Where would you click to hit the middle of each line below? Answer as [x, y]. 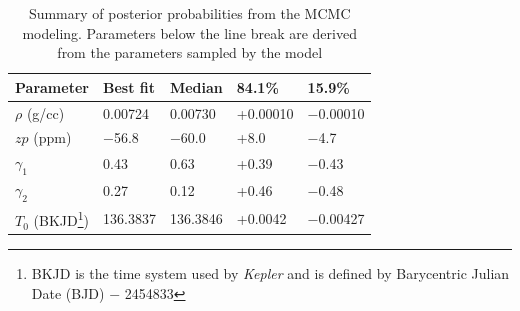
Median [196, 86]
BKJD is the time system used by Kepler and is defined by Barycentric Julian [270, 273]
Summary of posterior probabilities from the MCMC [189, 13]
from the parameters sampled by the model [190, 52]
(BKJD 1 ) [61, 219]
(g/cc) [45, 112]
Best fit [128, 86]
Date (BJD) [68, 292]
